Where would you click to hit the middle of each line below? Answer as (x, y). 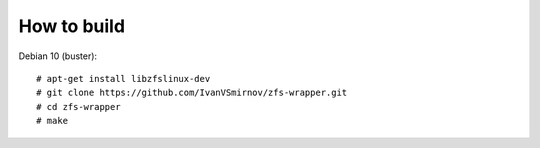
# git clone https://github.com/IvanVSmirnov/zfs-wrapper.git (192, 93)
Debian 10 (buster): (58, 56)
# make (52, 121)
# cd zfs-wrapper (78, 106)
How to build (71, 26)
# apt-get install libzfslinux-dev (123, 78)
